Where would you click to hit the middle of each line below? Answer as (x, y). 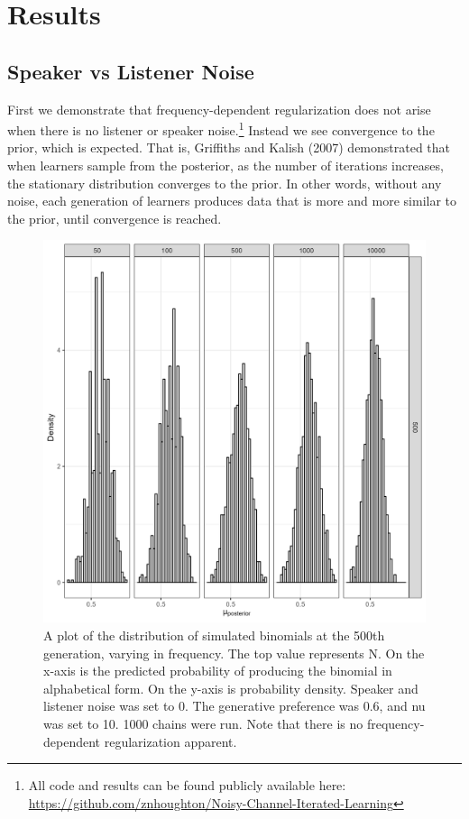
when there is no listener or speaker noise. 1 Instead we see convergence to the (221, 129)
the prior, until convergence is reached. (115, 218)
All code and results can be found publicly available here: (187, 785)
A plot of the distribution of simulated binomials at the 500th (214, 635)
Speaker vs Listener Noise (131, 71)
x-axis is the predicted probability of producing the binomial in (218, 671)
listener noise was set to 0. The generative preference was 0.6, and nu (234, 706)
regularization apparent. (170, 741)
